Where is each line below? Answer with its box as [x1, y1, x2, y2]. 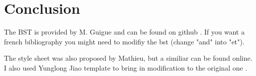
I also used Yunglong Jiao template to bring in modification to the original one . [4, 62, 248, 73]
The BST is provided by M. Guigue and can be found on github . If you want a [4, 27, 245, 37]
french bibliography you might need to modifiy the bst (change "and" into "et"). [4, 36, 245, 46]
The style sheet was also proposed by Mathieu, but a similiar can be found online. [4, 53, 253, 63]
